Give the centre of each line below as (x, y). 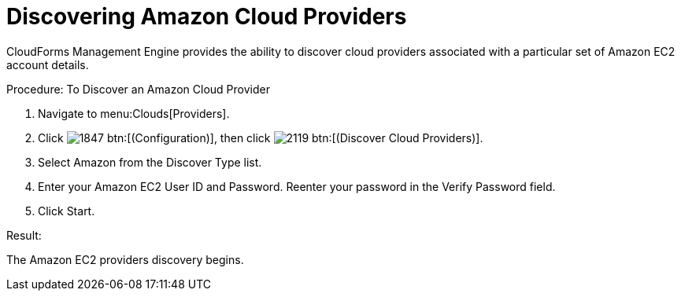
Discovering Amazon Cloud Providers (207, 16)
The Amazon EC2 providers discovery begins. (125, 259)
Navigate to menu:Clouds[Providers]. (134, 113)
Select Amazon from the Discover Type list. (150, 162)
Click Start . (67, 211)
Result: (24, 235)
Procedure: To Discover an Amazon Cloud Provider (138, 89)
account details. (48, 64)
